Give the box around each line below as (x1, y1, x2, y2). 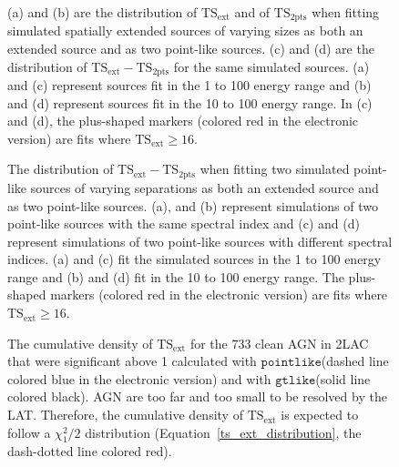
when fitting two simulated (199, 159, 350, 178)
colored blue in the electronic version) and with (7, 369, 271, 388)
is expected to (281, 405, 359, 424)
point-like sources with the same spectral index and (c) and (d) (7, 214, 360, 233)
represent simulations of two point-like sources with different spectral (7, 231, 393, 250)
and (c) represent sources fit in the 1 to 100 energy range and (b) (7, 76, 372, 95)
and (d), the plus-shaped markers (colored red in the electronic (7, 111, 359, 130)
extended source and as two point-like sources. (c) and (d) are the (7, 39, 374, 58)
